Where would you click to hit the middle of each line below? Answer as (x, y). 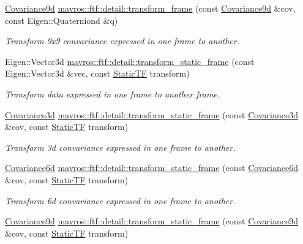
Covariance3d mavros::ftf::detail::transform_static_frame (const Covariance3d (151, 114)
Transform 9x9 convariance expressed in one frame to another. (122, 41)
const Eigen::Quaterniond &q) (62, 20)
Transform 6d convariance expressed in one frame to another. (120, 200)
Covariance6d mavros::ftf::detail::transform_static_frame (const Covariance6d (151, 168)
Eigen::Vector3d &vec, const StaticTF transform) (97, 73)
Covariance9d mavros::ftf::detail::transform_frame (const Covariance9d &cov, (150, 8)
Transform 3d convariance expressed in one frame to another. (120, 147)
